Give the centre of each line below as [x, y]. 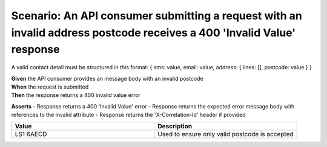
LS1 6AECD [31, 134]
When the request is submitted [50, 87]
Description [175, 127]
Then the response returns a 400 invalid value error [76, 95]
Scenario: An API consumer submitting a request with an [157, 16]
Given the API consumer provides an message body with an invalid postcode [107, 78]
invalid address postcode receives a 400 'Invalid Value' [154, 33]
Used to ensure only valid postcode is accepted [226, 134]
